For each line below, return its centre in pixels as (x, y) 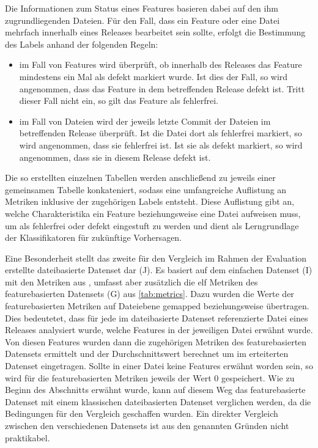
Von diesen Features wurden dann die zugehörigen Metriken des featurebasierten (156, 341)
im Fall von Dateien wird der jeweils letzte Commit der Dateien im (145, 121)
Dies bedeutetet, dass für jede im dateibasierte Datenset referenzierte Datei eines (157, 318)
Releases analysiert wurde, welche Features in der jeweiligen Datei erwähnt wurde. (159, 330)
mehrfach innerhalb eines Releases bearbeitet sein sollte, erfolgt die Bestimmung (155, 32)
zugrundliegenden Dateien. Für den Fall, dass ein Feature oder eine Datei (142, 20)
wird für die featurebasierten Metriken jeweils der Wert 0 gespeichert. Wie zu (150, 377)
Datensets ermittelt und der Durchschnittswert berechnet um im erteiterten (147, 354)
